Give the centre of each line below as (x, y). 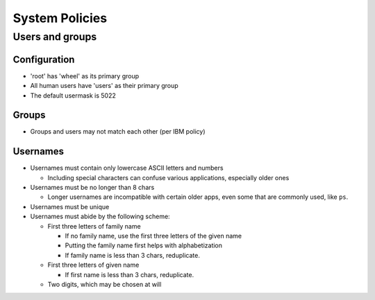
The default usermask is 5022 (73, 95)
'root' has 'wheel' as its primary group (84, 76)
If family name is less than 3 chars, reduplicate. (133, 255)
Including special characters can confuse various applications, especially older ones (168, 177)
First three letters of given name (93, 265)
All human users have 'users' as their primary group (104, 86)
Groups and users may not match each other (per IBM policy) (118, 132)
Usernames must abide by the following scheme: (100, 217)
